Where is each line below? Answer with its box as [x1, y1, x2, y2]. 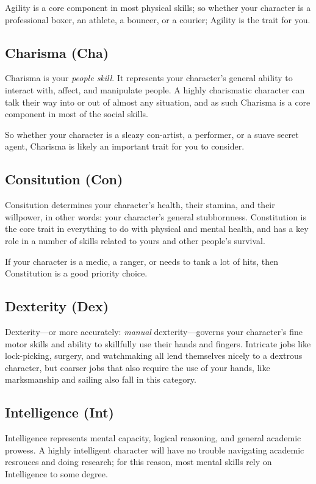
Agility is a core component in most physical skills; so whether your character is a [5, 1, 311, 13]
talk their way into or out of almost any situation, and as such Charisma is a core [5, 95, 311, 108]
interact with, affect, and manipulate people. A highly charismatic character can [5, 83, 305, 96]
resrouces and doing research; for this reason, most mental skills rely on [5, 455, 272, 468]
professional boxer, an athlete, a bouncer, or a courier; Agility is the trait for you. [5, 13, 311, 26]
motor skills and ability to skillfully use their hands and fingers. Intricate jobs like [5, 337, 311, 350]
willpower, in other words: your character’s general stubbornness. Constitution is [5, 210, 306, 223]
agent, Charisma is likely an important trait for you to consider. [5, 140, 245, 153]
